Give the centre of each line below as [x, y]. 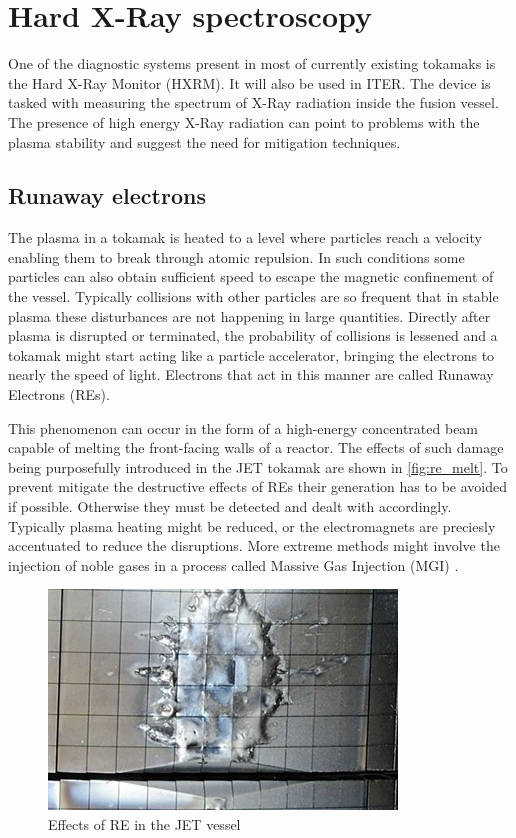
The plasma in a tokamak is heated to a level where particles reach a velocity [245, 237]
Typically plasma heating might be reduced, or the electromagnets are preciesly [252, 525]
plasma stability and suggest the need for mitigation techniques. [204, 141]
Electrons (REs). [59, 394]
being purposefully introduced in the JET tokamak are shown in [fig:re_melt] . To [258, 466]
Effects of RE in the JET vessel [144, 823]
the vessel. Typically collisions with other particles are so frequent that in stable [253, 296]
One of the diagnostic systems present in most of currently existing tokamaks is [252, 63]
